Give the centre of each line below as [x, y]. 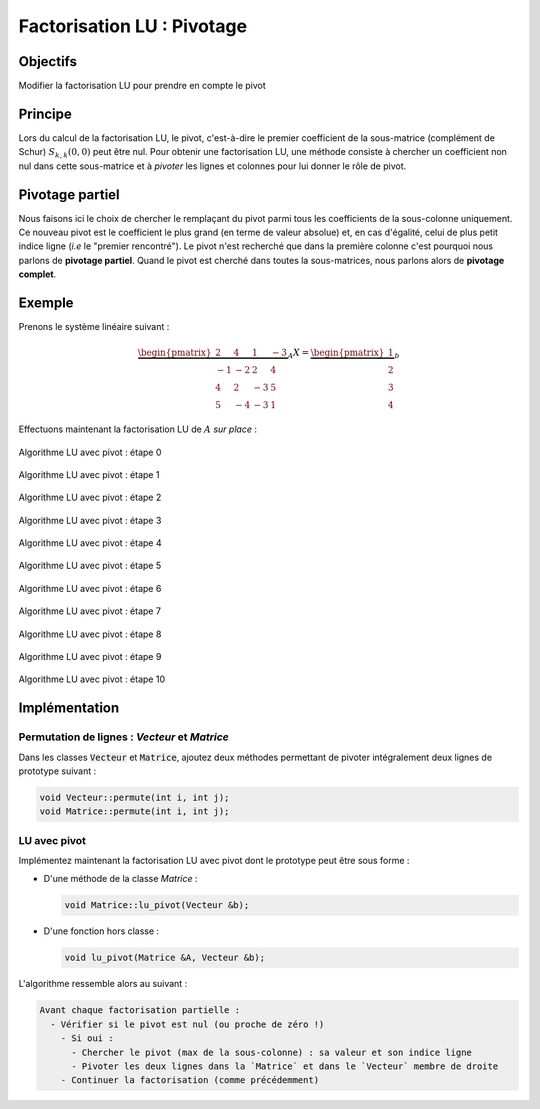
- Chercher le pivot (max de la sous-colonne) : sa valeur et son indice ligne [271, 1052]
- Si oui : [87, 1038]
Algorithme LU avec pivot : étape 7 [90, 611]
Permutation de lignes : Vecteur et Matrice [124, 737]
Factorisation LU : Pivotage [133, 26]
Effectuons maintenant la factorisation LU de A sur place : [137, 429]
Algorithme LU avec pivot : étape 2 [90, 497]
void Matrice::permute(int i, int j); [134, 811]
